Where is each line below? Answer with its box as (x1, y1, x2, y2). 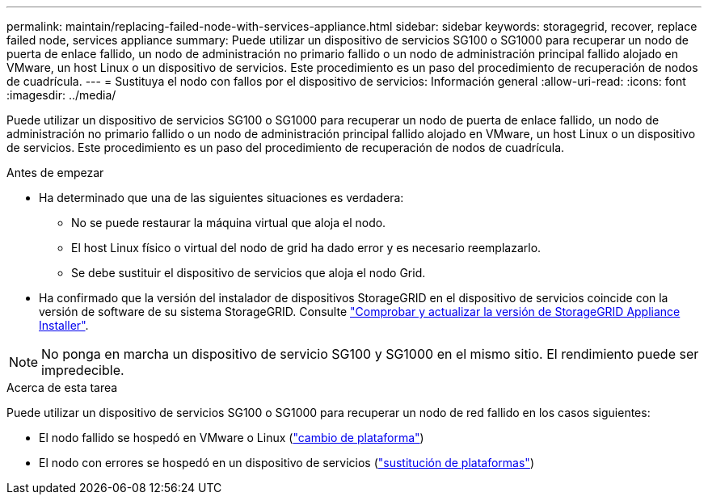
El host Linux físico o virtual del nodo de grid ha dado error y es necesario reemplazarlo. (71, 241, 542, 255)
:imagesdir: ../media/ (6, 88, 116, 102)
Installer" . (39, 318, 89, 332)
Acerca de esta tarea (6, 381, 118, 394)
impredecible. (41, 362, 124, 378)
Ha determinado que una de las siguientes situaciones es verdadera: (39, 191, 404, 204)
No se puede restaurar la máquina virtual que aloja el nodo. (71, 216, 386, 229)
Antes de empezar (6, 166, 104, 179)
